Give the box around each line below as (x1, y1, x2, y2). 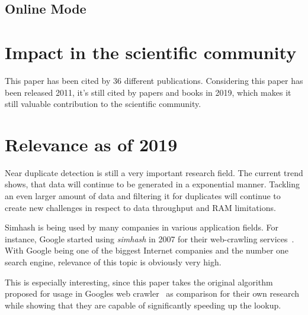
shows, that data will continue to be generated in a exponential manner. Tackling (5, 178, 300, 190)
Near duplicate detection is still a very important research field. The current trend (5, 166, 303, 178)
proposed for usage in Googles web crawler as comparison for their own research (5, 287, 300, 300)
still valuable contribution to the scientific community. (5, 98, 201, 110)
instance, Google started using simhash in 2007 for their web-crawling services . (5, 232, 294, 245)
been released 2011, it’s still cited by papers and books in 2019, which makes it (5, 86, 291, 98)
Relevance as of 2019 (5, 132, 178, 156)
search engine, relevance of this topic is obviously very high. (5, 255, 222, 268)
